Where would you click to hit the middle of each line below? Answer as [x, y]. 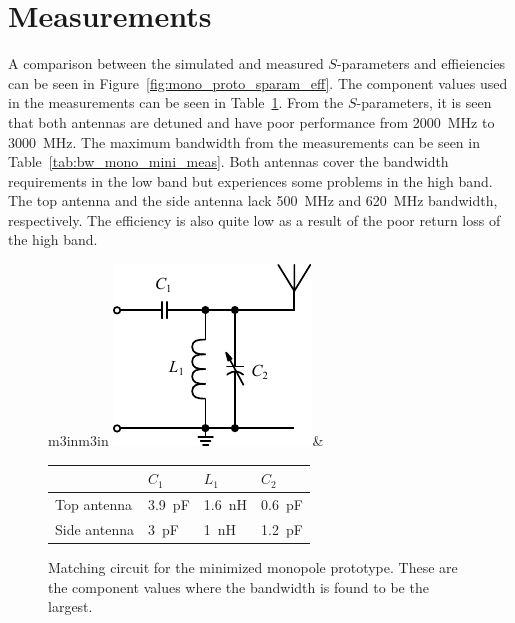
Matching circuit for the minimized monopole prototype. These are [253, 566]
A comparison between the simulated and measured [166, 63]
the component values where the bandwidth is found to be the [238, 586]
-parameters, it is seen [424, 102]
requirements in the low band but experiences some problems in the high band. [250, 180]
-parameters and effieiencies [421, 63]
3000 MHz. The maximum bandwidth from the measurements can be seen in [244, 141]
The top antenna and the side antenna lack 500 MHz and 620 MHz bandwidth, [253, 200]
